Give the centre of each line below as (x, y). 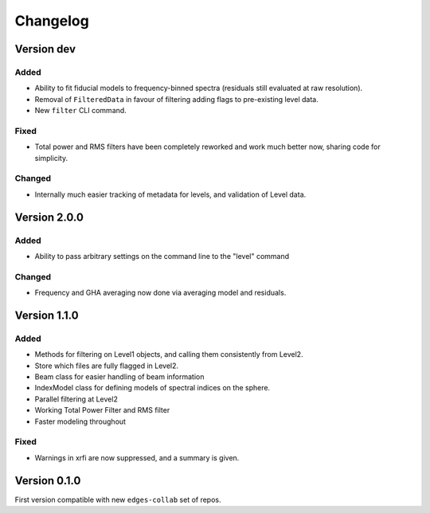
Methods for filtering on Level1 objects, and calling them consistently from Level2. (169, 354)
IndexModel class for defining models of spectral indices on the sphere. (152, 388)
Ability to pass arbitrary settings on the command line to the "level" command (162, 256)
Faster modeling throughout (80, 421)
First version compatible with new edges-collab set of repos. (118, 499)
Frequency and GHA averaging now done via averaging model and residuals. (160, 293)
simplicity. (51, 158)
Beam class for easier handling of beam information (119, 377)
